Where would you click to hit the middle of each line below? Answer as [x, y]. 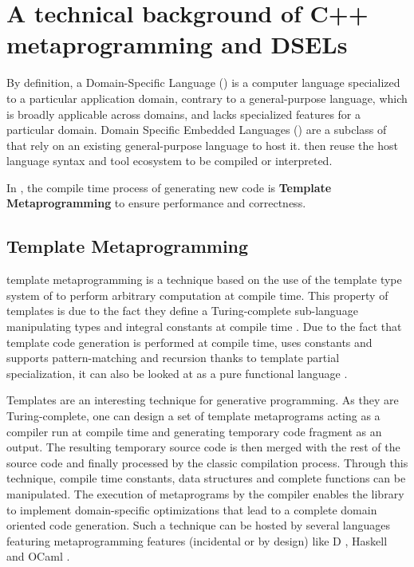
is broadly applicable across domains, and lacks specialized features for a [184, 114]
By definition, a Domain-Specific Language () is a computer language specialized [203, 83]
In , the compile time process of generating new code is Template [169, 187]
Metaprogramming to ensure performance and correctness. [156, 203]
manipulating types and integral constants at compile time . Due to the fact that [204, 327]
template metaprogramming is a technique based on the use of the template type [204, 280]
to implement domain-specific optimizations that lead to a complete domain [192, 509]
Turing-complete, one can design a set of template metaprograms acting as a [193, 416]
